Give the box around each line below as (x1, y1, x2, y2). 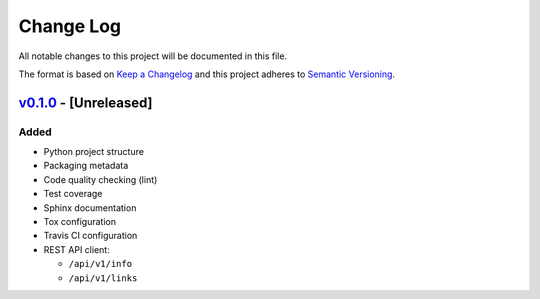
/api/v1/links (68, 272, 138, 284)
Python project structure (43, 146, 145, 158)
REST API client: (43, 243, 110, 255)
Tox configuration (43, 216, 117, 228)
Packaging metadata (43, 160, 129, 172)
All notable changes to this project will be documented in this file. (18, 50, 288, 62)
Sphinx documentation (43, 201, 137, 214)
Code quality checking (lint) (43, 173, 158, 185)
